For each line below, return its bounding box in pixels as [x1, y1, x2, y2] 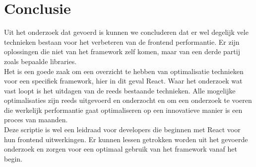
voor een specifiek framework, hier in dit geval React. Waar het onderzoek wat [4, 76, 243, 86]
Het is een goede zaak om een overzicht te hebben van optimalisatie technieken [4, 66, 244, 76]
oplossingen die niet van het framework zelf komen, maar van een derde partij [4, 46, 240, 57]
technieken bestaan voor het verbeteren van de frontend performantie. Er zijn [4, 36, 240, 47]
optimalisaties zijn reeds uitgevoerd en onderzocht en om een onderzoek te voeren [4, 95, 252, 105]
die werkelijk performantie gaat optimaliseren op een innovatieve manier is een [4, 104, 243, 115]
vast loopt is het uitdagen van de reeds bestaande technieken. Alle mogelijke [4, 85, 236, 95]
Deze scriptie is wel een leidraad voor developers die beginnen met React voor [4, 124, 241, 135]
